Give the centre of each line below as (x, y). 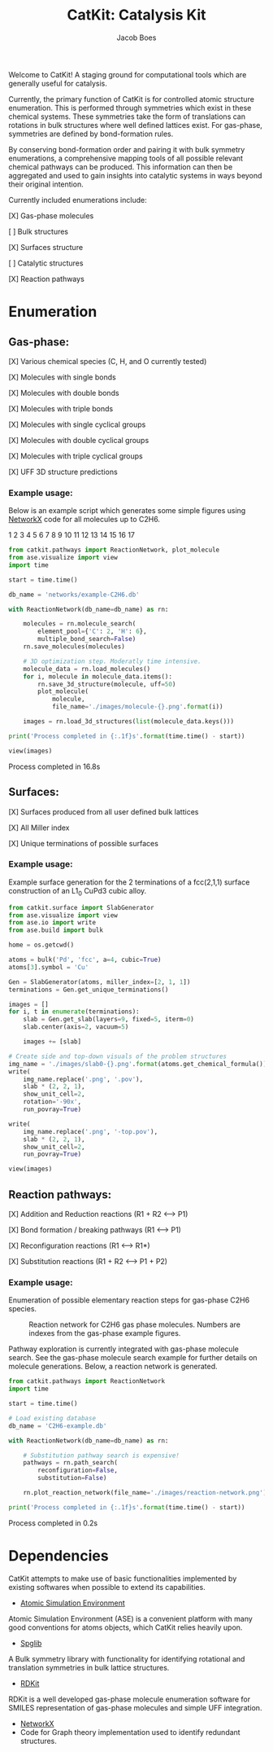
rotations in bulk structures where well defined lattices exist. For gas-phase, (135, 125)
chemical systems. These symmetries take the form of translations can (127, 116)
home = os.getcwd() (41, 945)
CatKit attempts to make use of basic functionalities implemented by (123, 1579)
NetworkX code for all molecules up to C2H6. (84, 520)
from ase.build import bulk (56, 930)
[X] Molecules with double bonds (64, 393)
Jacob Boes (136, 37)
